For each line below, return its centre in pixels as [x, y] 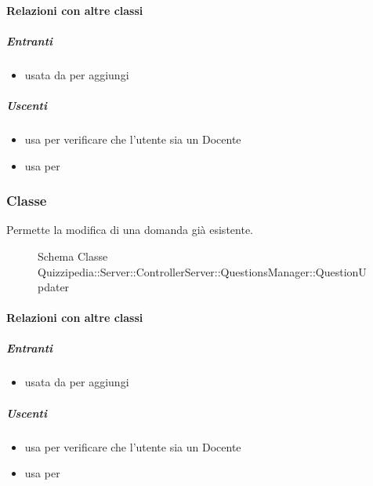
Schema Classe [73, 256]
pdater [54, 287]
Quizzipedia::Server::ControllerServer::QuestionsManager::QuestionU [202, 271]
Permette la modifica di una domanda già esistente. [130, 230]
